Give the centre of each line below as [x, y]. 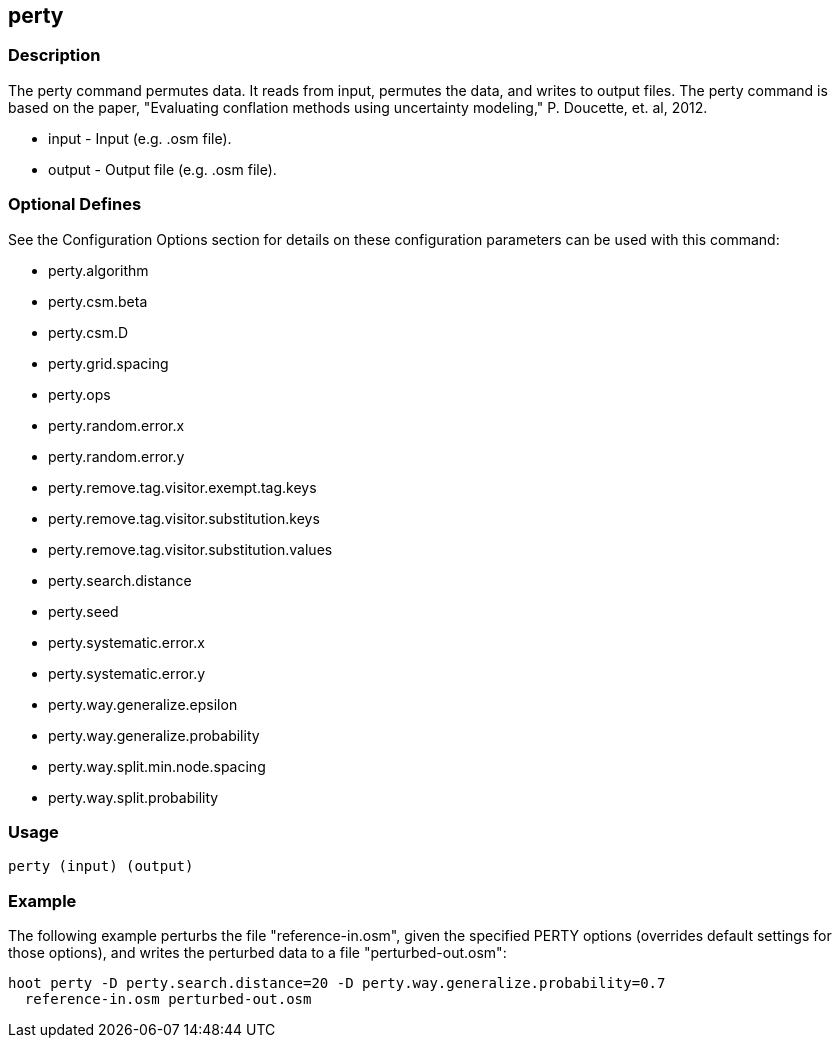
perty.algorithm [98, 270]
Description [54, 55]
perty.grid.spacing [108, 363]
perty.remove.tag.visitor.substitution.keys [184, 518]
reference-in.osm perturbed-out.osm [168, 999]
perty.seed [83, 611]
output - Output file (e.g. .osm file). [162, 169]
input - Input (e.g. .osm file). [140, 138]
